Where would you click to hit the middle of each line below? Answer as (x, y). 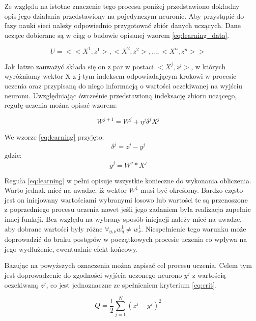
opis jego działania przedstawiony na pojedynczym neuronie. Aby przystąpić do (124, 15)
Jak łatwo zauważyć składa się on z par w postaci (79, 66)
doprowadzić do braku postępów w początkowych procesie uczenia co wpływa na (126, 239)
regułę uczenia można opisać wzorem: (61, 105)
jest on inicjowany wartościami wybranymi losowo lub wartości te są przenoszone (126, 199)
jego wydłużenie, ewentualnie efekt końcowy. (71, 248)
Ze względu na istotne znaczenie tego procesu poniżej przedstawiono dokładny (122, 6)
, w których (208, 66)
